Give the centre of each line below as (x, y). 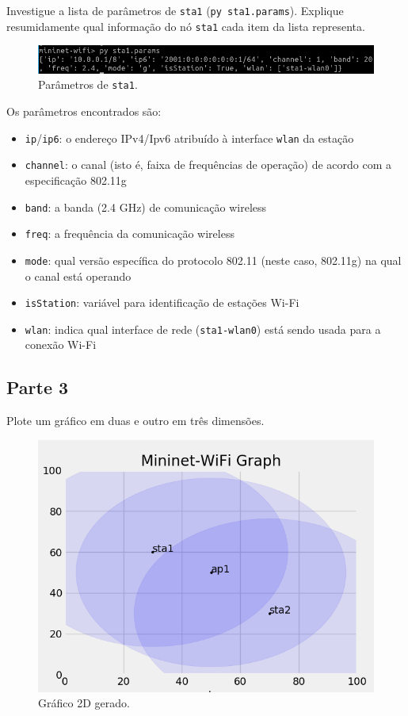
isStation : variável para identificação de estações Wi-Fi (162, 302)
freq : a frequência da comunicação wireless (130, 234)
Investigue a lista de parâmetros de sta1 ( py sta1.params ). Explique (175, 10)
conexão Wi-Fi (61, 345)
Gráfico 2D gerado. (84, 703)
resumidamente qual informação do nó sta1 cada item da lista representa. (186, 26)
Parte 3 (38, 387)
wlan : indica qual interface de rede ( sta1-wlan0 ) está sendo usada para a (203, 329)
